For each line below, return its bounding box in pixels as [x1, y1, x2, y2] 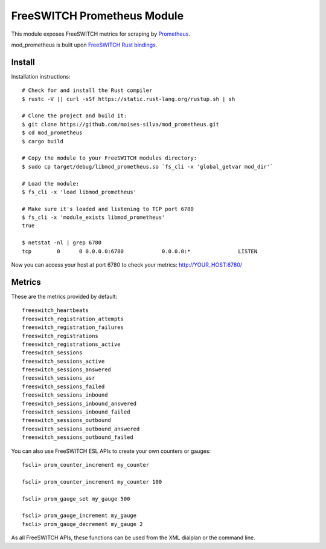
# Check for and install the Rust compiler [22, 87, 153, 94]
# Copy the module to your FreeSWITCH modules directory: [22, 155, 197, 161]
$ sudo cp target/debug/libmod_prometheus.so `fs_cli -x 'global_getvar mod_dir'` [22, 163, 273, 170]
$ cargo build [22, 138, 63, 145]
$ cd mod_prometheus [22, 129, 83, 136]
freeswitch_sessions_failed [22, 383, 105, 390]
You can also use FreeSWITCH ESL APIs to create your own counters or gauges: [11, 447, 211, 455]
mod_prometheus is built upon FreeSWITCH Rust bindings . [11, 41, 158, 48]
